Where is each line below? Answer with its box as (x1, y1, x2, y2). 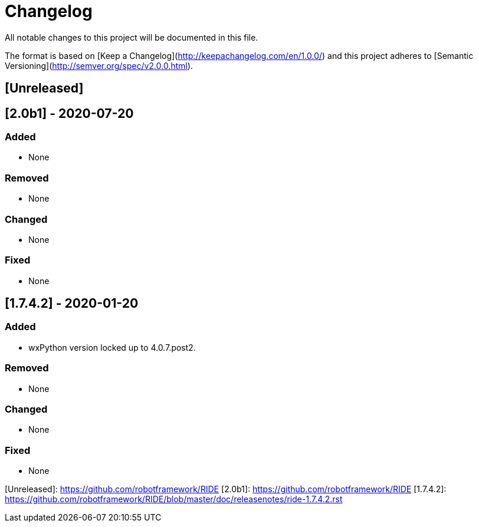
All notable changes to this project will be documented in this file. (5, 32, 258, 42)
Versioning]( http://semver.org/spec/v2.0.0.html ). (5, 60, 193, 71)
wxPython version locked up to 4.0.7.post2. (28, 342, 196, 353)
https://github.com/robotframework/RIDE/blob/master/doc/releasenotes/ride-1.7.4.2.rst (5, 494, 343, 505)
